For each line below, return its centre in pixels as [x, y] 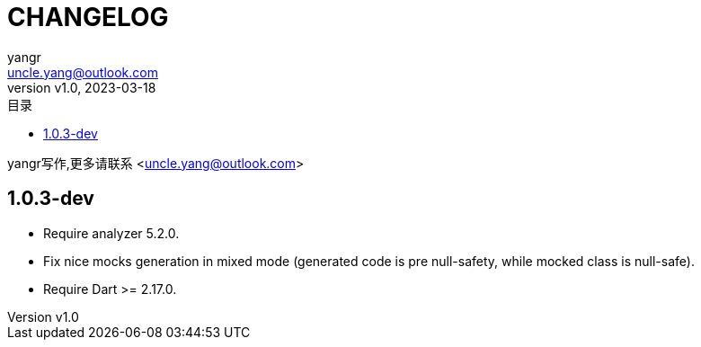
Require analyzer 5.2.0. [111, 233]
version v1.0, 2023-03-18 [82, 87]
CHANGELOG [88, 17]
